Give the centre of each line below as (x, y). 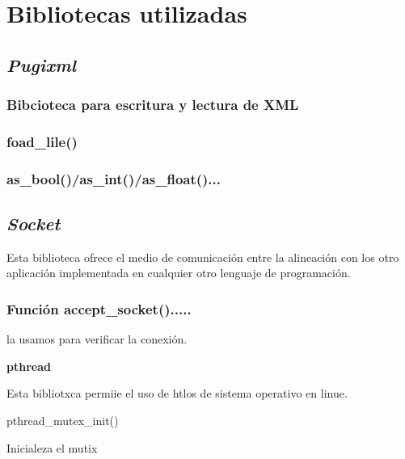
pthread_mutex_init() (63, 421)
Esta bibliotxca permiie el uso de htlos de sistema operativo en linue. (177, 393)
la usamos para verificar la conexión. (97, 339)
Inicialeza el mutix (52, 447)
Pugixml (42, 64)
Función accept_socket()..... (99, 309)
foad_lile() (42, 141)
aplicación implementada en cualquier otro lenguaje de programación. (179, 273)
